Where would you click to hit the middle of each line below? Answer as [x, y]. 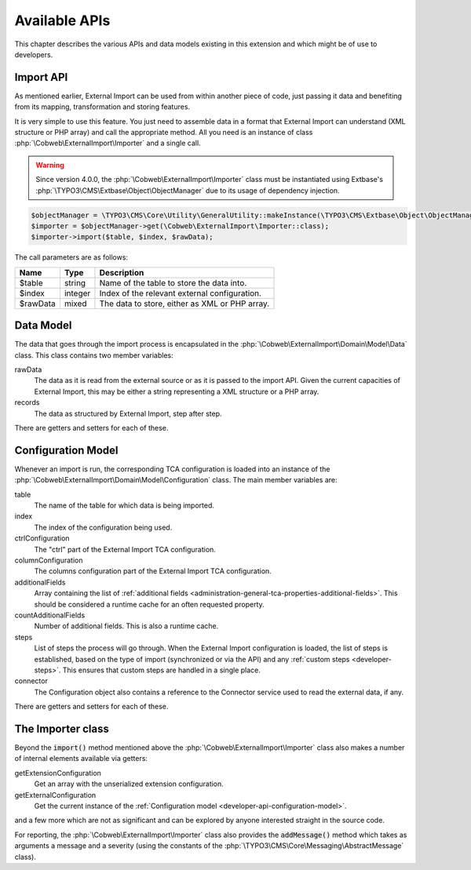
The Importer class [62, 728]
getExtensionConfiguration [58, 773]
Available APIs [62, 20]
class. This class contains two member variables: [94, 355]
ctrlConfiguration [42, 538]
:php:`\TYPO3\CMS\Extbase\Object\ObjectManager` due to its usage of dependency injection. [188, 190]
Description [122, 272]
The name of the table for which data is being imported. [124, 505]
